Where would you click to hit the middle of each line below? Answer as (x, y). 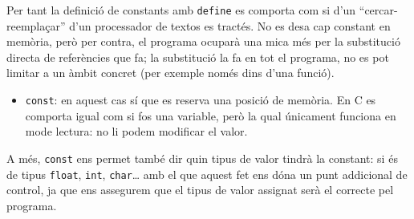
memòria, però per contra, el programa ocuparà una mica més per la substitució (203, 41)
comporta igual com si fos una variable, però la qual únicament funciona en (211, 115)
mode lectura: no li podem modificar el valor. (136, 131)
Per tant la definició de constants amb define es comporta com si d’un (181, 10)
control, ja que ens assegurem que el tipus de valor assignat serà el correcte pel (200, 190)
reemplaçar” (36, 25)
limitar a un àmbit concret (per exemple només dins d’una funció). (170, 73)
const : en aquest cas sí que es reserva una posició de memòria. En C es (201, 100)
